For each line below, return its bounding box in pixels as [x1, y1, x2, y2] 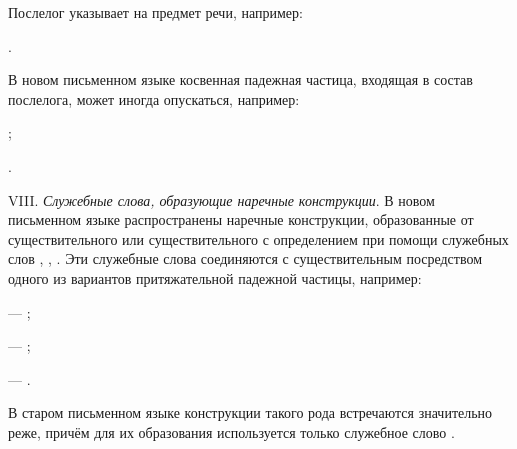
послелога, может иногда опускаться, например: [8, 88, 300, 109]
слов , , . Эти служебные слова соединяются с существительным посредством [8, 248, 483, 269]
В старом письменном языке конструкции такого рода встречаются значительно [8, 402, 493, 423]
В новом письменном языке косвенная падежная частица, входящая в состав [8, 69, 473, 90]
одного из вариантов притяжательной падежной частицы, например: [8, 267, 422, 288]
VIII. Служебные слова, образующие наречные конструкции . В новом [8, 189, 435, 210]
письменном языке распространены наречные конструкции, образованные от [8, 209, 474, 230]
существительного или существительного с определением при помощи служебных [8, 228, 509, 249]
